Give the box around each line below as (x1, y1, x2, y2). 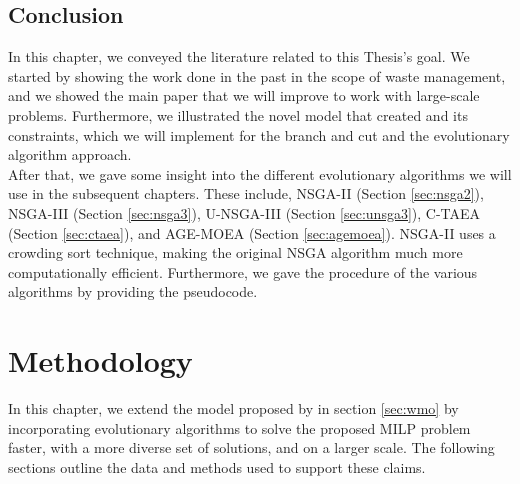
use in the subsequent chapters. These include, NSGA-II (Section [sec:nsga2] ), (8, 183, 484, 204)
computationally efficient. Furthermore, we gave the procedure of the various (8, 261, 478, 282)
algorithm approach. (8, 144, 132, 165)
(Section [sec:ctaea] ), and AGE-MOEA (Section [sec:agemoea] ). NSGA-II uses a (8, 222, 496, 243)
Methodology (8, 340, 193, 381)
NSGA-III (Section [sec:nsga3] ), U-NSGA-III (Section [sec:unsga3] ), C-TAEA (8, 202, 481, 223)
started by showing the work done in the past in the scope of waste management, (8, 65, 506, 86)
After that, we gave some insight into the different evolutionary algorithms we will (8, 163, 512, 184)
